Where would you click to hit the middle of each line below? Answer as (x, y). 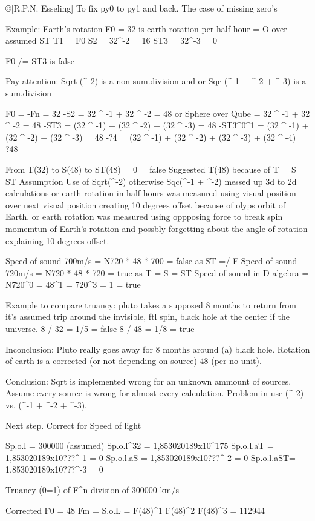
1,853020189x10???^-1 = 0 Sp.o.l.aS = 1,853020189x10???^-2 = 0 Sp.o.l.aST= (151, 457)
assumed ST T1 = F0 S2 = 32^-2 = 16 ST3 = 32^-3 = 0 (111, 40)
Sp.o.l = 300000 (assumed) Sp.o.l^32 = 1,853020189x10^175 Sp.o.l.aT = (140, 446)
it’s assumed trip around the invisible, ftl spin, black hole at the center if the (148, 317)
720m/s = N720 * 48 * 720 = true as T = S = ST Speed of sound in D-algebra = (157, 272)
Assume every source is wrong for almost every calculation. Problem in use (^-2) (155, 393)
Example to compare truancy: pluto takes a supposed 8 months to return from (151, 304)
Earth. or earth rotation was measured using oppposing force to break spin (144, 217)
